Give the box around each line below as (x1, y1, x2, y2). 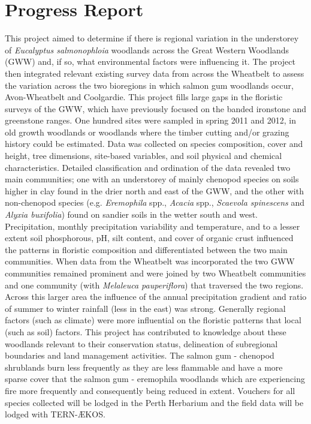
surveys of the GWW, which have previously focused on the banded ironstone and (5, 102, 307, 115)
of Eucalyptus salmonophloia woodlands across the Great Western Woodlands (5, 43, 289, 56)
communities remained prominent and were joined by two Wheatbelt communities (5, 267, 306, 279)
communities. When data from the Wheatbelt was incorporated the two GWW (5, 255, 295, 267)
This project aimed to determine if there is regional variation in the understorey (5, 32, 299, 44)
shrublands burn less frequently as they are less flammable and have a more (5, 360, 283, 373)
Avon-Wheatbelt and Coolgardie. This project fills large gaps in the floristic (5, 91, 283, 103)
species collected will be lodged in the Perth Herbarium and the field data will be (5, 396, 304, 408)
